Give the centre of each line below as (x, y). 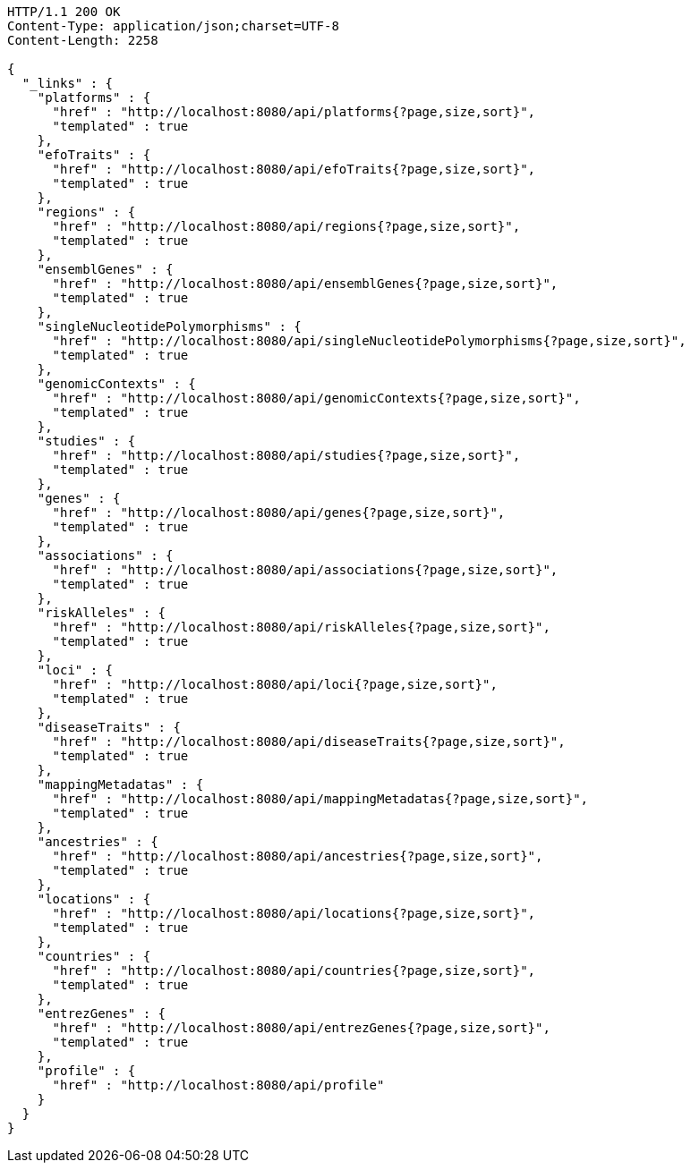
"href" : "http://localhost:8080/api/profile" (218, 1085)
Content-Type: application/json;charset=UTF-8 (173, 26)
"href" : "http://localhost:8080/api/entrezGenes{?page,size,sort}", (301, 1028)
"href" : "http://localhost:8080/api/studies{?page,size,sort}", (286, 455)
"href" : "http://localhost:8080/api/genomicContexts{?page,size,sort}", (316, 398)
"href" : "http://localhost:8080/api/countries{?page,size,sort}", (294, 971)
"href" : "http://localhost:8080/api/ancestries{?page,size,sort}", (298, 856)
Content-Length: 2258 (83, 40)
